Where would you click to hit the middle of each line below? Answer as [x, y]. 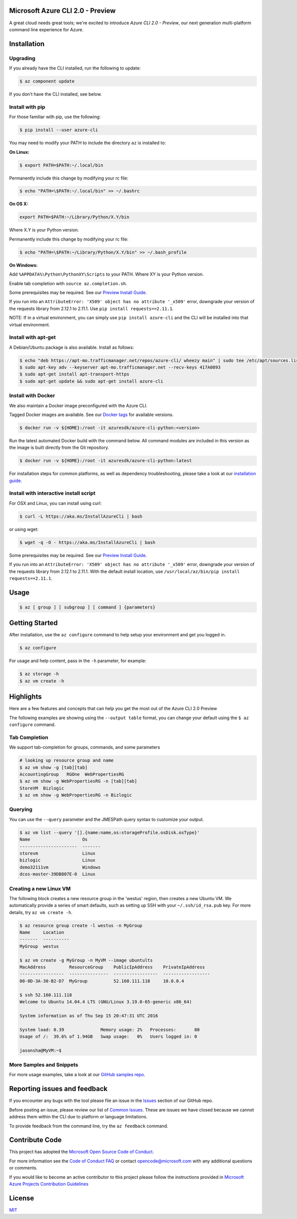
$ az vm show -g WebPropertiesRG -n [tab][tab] [78, 781]
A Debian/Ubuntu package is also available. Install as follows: [72, 347]
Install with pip [27, 107]
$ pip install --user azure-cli [59, 130]
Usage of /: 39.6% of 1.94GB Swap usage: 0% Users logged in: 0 [108, 1036]
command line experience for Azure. [46, 29]
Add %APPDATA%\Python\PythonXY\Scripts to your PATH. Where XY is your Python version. [106, 274]
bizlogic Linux [58, 860]
